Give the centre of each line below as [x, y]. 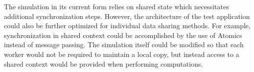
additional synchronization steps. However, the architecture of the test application [127, 16]
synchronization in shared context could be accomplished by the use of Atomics [123, 35]
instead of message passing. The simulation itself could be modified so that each [124, 45]
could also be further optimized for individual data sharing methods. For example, [127, 26]
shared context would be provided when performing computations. [104, 63]
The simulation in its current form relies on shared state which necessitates [116, 6]
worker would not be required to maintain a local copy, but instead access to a [122, 54]
